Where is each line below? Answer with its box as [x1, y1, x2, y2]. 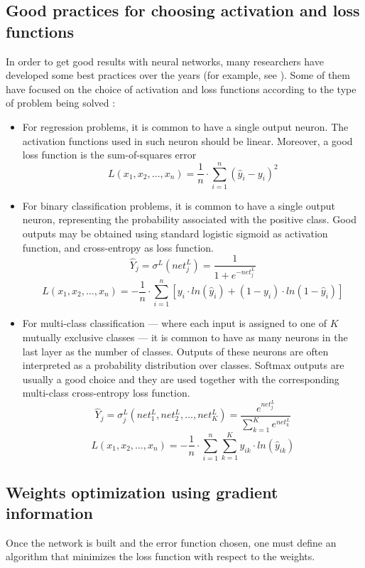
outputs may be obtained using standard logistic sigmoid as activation [22, 226, 328, 241]
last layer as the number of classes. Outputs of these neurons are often [22, 343, 329, 358]
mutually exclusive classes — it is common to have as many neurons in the [22, 329, 348, 344]
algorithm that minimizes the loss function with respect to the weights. [6, 549, 315, 564]
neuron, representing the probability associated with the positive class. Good [22, 212, 356, 227]
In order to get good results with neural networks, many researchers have [6, 53, 324, 68]
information [6, 502, 93, 524]
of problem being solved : [6, 95, 116, 110]
